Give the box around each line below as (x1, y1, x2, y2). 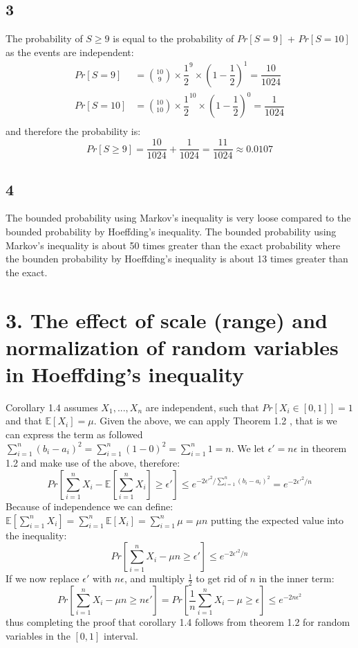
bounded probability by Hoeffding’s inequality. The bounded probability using (6, 224, 337, 238)
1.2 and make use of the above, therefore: (6, 456, 180, 470)
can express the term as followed (6, 427, 143, 441)
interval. (104, 628, 138, 642)
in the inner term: (258, 571, 335, 586)
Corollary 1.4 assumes (6, 399, 98, 414)
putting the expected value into (210, 512, 344, 527)
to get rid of (196, 571, 247, 586)
